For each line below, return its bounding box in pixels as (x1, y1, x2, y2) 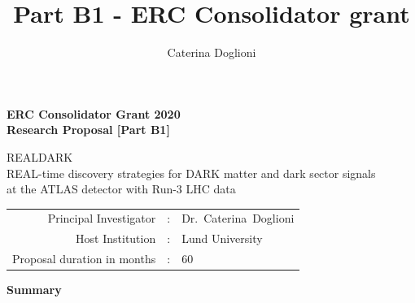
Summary (7, 281, 62, 298)
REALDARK (7, 148, 73, 165)
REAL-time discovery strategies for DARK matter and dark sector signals (7, 164, 376, 181)
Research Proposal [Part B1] (7, 121, 170, 138)
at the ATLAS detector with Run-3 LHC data (7, 180, 236, 197)
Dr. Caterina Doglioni (181, 210, 295, 227)
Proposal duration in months (12, 250, 156, 267)
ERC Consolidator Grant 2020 (7, 105, 181, 122)
